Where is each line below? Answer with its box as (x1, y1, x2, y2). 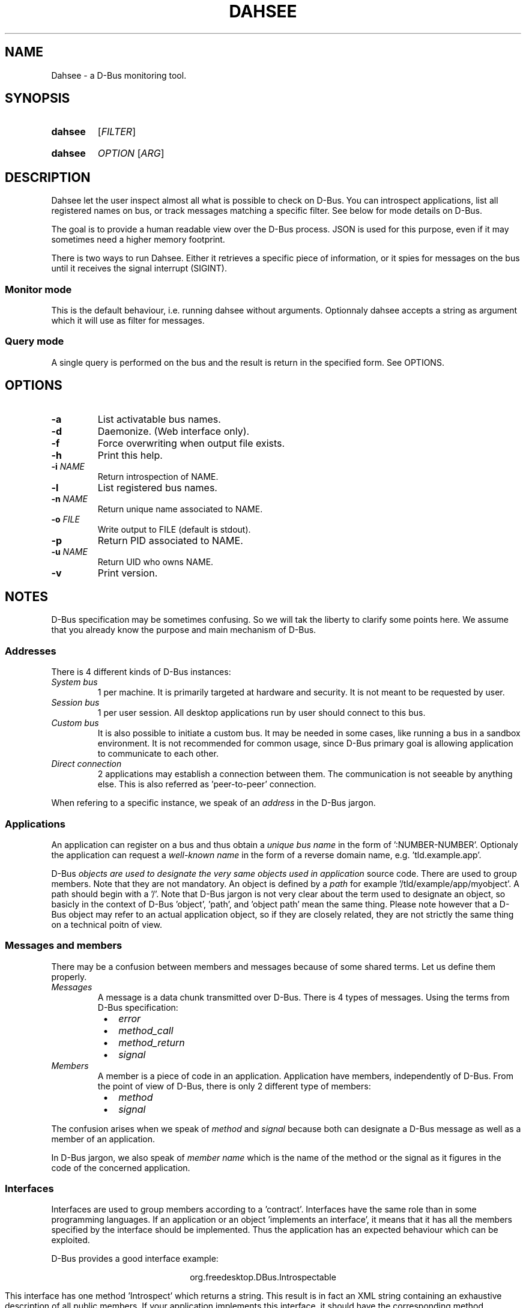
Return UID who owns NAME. (97, 556, 214, 567)
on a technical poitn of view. (51, 919, 162, 930)
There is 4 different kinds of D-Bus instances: (51, 667, 231, 677)
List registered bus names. (97, 481, 217, 494)
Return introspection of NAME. (97, 471, 219, 482)
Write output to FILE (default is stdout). (97, 524, 251, 534)
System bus (51, 677, 98, 688)
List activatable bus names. (97, 413, 221, 425)
